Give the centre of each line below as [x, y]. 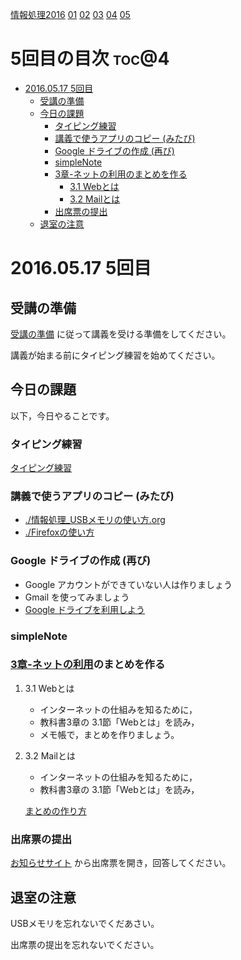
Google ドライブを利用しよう [85, 609]
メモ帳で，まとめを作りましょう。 [109, 734]
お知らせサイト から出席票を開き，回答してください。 [121, 863]
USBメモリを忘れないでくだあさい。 [85, 923]
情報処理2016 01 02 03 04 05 [70, 14]
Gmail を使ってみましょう [77, 597]
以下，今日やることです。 [62, 415]
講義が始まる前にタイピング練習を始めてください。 [115, 355]
